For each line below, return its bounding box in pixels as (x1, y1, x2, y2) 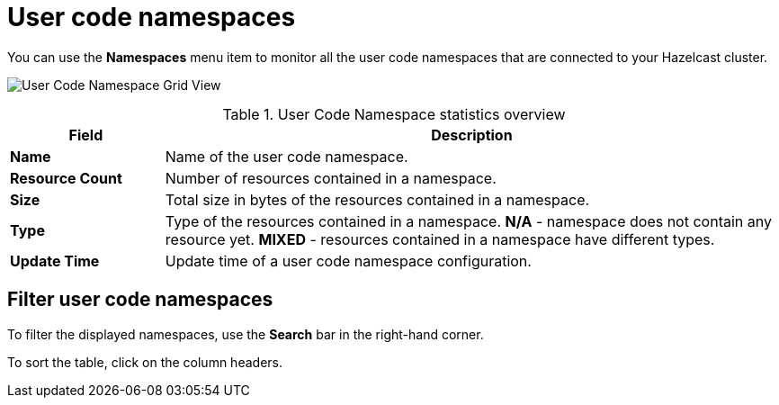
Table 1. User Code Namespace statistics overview (222, 104, 566, 123)
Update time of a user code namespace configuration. (165, 251, 532, 270)
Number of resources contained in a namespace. (165, 168, 497, 187)
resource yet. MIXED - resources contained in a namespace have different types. (165, 229, 715, 248)
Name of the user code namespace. (165, 147, 408, 166)
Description (431, 125, 513, 144)
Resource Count (10, 168, 122, 187)
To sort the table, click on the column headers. (7, 354, 282, 370)
